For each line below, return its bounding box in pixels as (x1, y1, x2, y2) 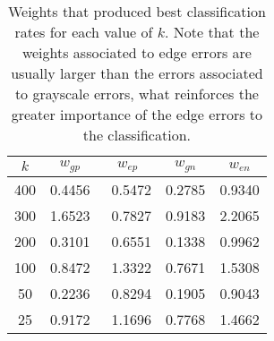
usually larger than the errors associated (11, 63, 263, 83)
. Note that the (165, 21, 260, 42)
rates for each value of (14, 21, 153, 42)
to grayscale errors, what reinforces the (14, 83, 259, 104)
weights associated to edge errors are (21, 42, 252, 63)
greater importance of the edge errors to (11, 104, 263, 124)
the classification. (82, 124, 191, 145)
